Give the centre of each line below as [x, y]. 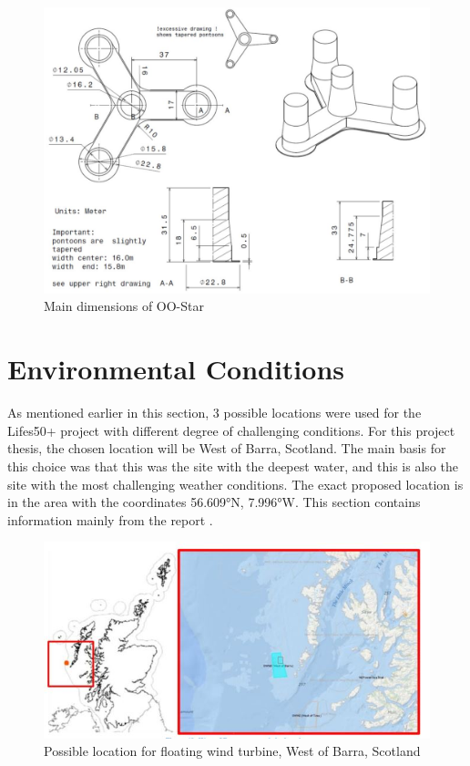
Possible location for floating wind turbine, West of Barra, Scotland [232, 751]
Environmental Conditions [176, 369]
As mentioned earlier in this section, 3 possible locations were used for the [215, 413]
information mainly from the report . [110, 519]
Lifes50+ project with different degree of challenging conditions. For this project [231, 430]
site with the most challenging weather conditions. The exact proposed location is [235, 484]
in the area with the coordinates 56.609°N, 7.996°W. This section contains [214, 502]
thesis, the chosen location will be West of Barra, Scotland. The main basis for [227, 448]
